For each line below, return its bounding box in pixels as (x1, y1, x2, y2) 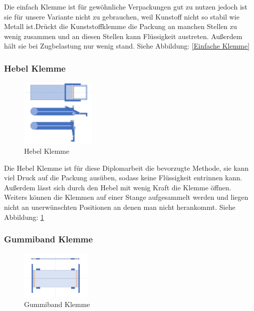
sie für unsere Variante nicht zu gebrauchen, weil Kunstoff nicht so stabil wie (4, 11, 239, 22)
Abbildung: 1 (4, 211, 44, 222)
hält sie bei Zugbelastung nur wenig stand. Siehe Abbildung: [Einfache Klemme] (4, 41, 250, 51)
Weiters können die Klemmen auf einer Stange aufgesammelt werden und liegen (4, 192, 248, 202)
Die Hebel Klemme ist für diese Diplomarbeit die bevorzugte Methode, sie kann (4, 162, 249, 173)
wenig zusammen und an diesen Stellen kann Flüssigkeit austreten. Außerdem (4, 31, 242, 41)
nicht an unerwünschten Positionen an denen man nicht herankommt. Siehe (4, 202, 235, 212)
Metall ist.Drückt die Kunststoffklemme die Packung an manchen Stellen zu (4, 21, 237, 32)
